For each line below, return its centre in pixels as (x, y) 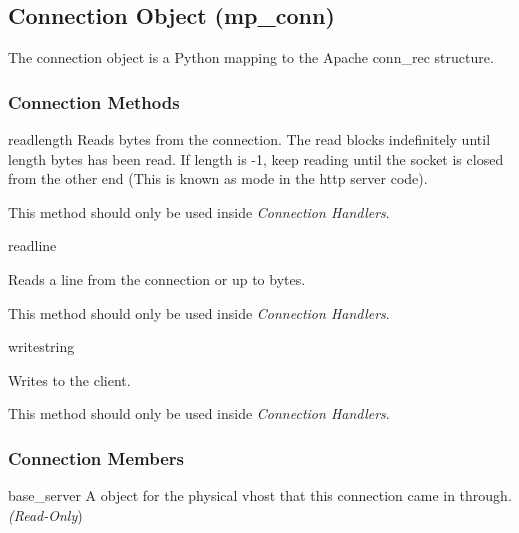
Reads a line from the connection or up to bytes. (157, 278)
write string (41, 346)
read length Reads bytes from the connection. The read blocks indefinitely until (249, 139)
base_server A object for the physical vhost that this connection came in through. (260, 495)
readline (32, 245)
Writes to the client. (69, 379)
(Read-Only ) (45, 514)
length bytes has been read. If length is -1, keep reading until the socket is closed (256, 158)
